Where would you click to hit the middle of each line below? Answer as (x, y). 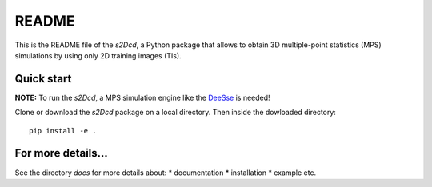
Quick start (43, 79)
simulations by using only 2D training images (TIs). (98, 55)
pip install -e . (63, 131)
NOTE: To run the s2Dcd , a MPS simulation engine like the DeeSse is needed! (143, 97)
